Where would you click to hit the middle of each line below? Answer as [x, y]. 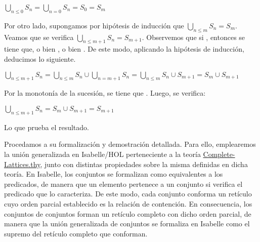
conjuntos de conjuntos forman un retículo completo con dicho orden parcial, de [128, 213]
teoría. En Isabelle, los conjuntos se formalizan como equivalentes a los [114, 174]
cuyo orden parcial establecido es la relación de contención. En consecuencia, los [128, 203]
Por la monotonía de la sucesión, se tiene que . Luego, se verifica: [105, 93]
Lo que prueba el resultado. [47, 127]
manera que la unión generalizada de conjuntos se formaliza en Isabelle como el [127, 224]
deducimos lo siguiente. [40, 58]
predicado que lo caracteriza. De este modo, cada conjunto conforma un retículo [128, 194]
